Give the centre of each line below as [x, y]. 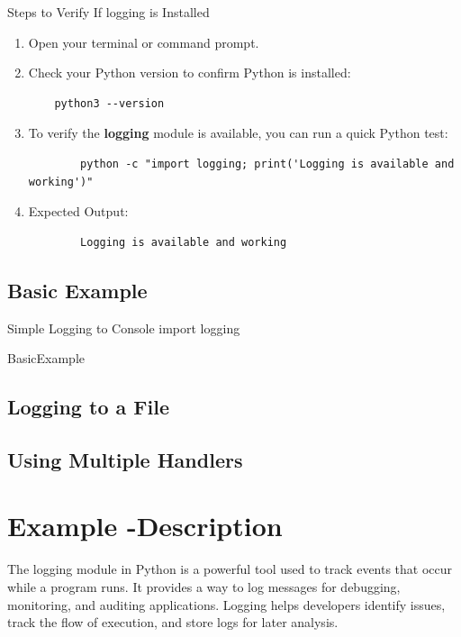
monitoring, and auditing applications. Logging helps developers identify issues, [226, 604]
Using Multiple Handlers [125, 459]
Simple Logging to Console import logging [124, 328]
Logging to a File [88, 407]
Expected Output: [78, 211]
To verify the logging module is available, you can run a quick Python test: [238, 133]
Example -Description [145, 526]
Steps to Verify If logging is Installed [108, 12]
